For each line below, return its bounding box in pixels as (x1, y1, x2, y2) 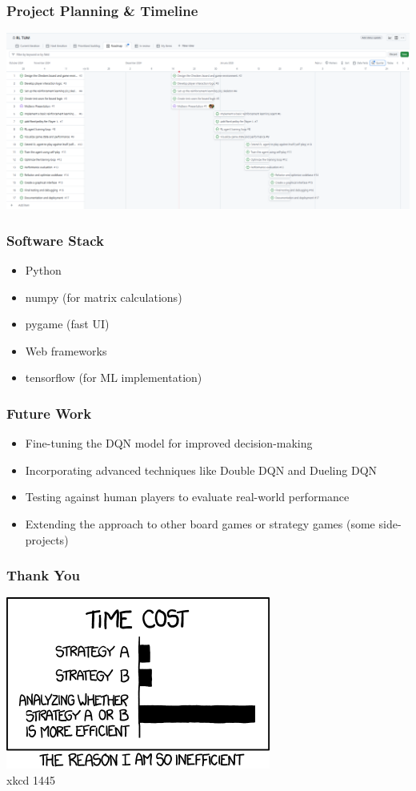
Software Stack (6, 230, 104, 250)
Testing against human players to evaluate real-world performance (25, 488, 350, 505)
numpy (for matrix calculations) (25, 288, 182, 305)
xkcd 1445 (6, 772, 56, 788)
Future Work (6, 403, 92, 423)
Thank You (6, 565, 80, 585)
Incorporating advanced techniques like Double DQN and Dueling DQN (25, 461, 378, 478)
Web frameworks (25, 342, 107, 359)
